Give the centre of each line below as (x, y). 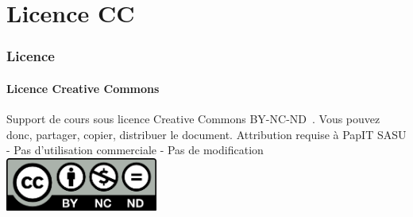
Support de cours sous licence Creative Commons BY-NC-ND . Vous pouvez (193, 119)
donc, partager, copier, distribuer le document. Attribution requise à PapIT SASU (206, 134)
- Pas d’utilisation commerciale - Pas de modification (135, 150)
